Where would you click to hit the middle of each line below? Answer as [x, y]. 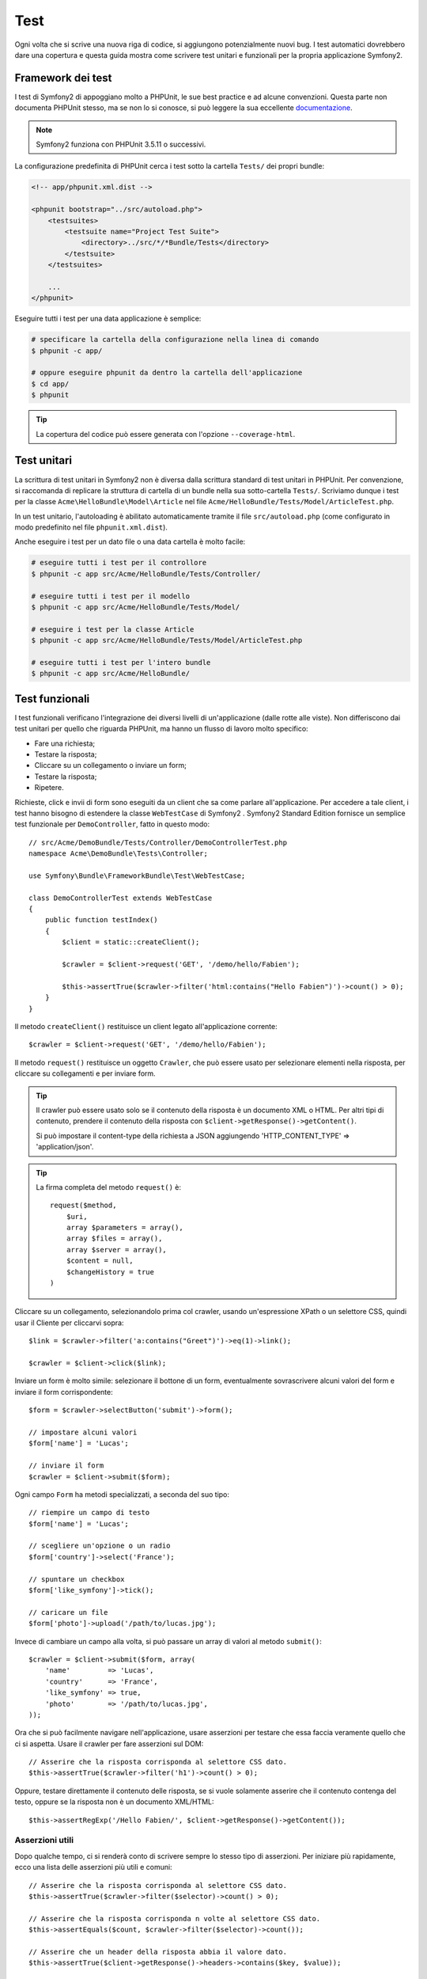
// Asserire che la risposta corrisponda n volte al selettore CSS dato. [175, 1918]
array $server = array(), [117, 1250]
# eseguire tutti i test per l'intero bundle [121, 662]
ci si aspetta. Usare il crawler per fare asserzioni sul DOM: [109, 1743]
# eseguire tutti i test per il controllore [119, 563]
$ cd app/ [50, 384]
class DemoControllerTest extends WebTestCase [121, 898]
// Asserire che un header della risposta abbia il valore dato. [158, 1952]
